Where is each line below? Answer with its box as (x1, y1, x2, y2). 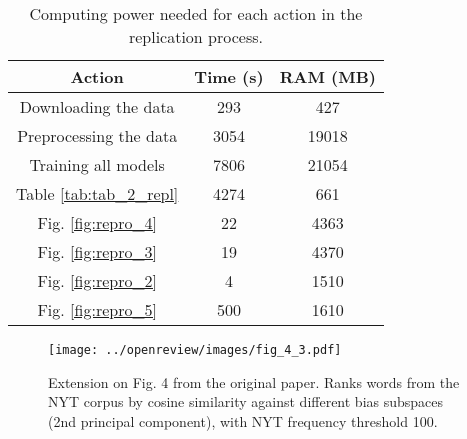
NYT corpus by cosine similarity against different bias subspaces (48, 391, 444, 412)
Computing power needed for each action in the (29, 2, 363, 25)
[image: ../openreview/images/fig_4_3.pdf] (48, 343, 342, 357)
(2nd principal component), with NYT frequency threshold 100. (48, 410, 438, 431)
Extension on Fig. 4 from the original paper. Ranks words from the (48, 371, 460, 392)
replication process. (128, 25, 263, 48)
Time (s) (194, 65, 264, 88)
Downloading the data (19, 95, 175, 118)
